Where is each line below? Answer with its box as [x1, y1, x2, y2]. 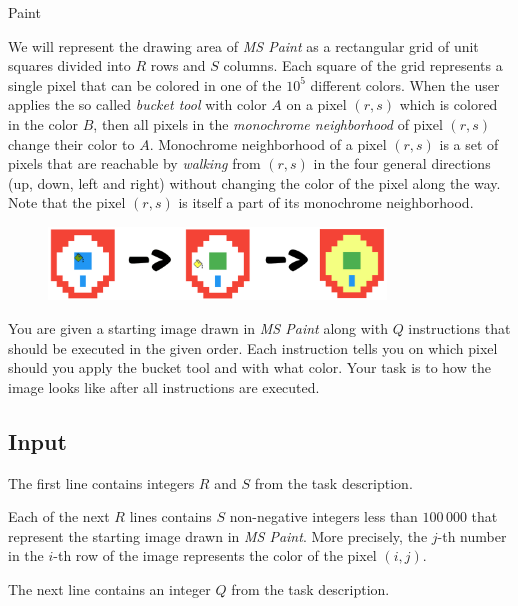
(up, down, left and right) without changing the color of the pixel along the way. [8, 172, 501, 193]
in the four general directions [313, 153, 491, 174]
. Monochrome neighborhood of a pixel [149, 133, 387, 154]
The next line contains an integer [8, 579, 211, 600]
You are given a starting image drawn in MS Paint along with [8, 318, 388, 339]
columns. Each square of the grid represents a [223, 55, 503, 76]
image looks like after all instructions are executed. [8, 376, 320, 397]
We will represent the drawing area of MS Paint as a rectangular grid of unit [8, 35, 479, 56]
